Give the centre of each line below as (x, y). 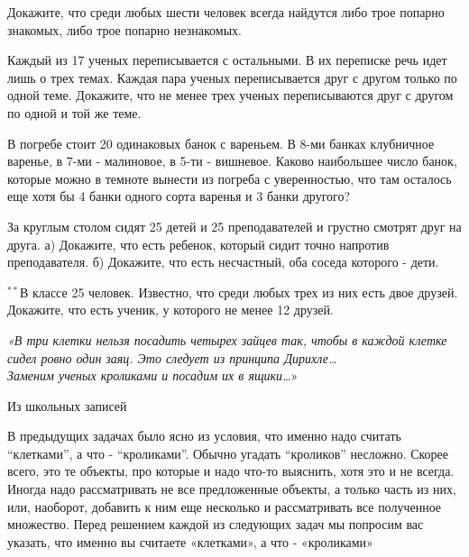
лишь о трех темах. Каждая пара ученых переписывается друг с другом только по (232, 77)
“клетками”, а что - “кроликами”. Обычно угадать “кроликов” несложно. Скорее (228, 453)
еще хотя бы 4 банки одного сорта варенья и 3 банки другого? (179, 196)
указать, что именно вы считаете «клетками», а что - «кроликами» (190, 541)
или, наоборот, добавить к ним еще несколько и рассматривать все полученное (225, 506)
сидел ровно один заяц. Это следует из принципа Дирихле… (172, 357)
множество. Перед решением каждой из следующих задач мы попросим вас (216, 524)
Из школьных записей (67, 405)
